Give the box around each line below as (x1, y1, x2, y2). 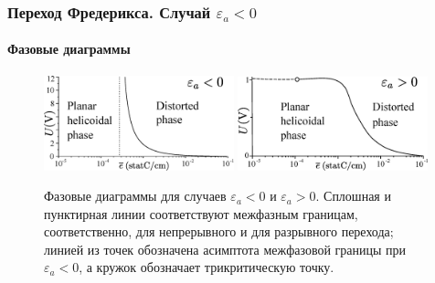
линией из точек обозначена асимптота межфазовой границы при (44, 239, 407, 258)
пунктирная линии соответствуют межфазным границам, (44, 204, 358, 223)
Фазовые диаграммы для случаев (44, 186, 227, 205)
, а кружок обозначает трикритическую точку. (79, 257, 334, 277)
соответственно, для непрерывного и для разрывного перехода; (44, 222, 394, 241)
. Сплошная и (315, 186, 391, 205)
